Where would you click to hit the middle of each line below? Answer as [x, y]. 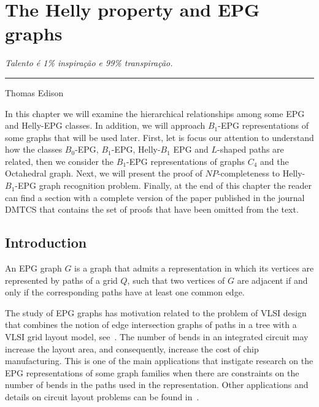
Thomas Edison [34, 92]
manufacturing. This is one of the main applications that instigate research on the [159, 361]
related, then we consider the [60, 161]
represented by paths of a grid [61, 280]
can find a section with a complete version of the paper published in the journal [155, 197]
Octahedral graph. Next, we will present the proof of [104, 173]
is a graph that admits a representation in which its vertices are [194, 268]
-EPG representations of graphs [186, 161]
